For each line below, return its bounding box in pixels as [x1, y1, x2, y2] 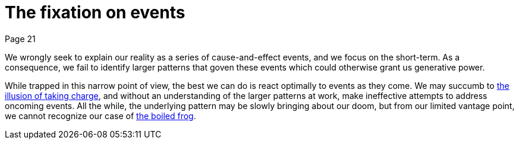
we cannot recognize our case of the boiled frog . [5, 110, 196, 121]
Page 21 [5, 33, 36, 44]
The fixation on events [5, 2, 185, 23]
